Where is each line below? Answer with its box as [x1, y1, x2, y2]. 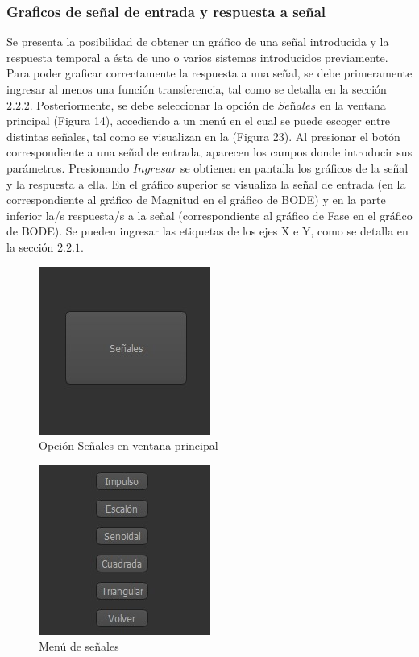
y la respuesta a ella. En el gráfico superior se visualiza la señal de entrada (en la [6, 175, 406, 192]
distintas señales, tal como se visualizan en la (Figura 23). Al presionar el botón [6, 127, 400, 144]
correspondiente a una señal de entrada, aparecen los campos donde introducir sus [6, 143, 413, 160]
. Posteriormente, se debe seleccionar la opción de [29, 96, 274, 113]
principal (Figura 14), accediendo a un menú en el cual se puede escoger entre [6, 112, 391, 129]
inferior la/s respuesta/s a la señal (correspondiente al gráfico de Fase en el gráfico [6, 206, 413, 223]
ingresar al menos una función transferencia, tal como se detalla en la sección [6, 81, 387, 97]
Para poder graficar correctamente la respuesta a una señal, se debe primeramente [6, 64, 413, 81]
